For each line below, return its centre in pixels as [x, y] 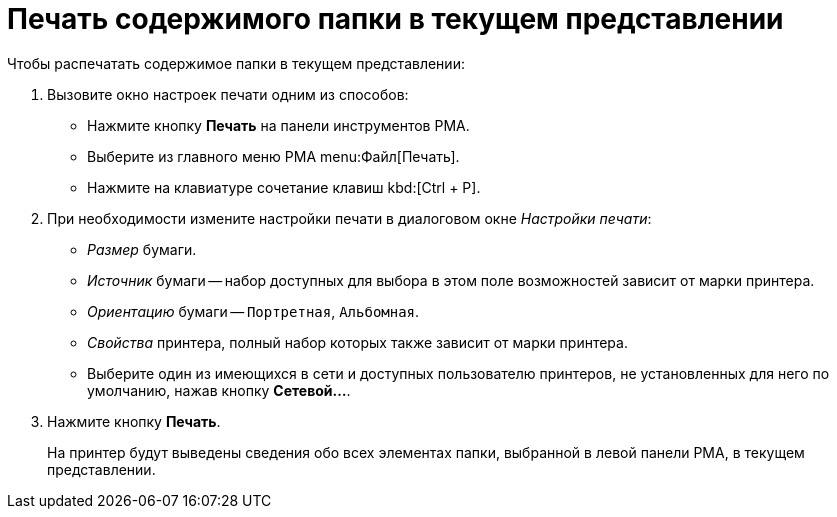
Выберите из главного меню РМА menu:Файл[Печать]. [273, 156]
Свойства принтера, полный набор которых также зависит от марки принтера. [357, 342]
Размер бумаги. [142, 249]
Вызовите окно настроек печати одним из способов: [228, 94]
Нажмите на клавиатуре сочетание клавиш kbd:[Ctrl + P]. [284, 187]
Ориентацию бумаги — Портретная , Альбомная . [253, 311]
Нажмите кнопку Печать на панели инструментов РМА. [278, 125]
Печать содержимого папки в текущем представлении [395, 19]
